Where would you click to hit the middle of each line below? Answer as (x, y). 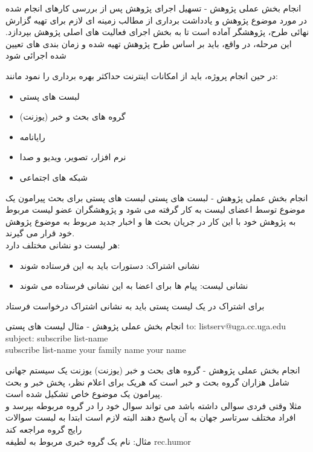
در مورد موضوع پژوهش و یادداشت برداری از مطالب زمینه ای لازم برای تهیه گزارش (156, 20)
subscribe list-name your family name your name (96, 350)
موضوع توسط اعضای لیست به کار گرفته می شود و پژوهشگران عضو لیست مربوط (155, 209)
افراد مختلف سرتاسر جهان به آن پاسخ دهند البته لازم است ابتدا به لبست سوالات (151, 417)
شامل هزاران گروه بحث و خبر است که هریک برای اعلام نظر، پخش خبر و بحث (147, 382)
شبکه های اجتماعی (54, 177)
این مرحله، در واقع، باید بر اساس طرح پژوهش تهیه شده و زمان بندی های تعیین (149, 43)
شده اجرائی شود (36, 55)
